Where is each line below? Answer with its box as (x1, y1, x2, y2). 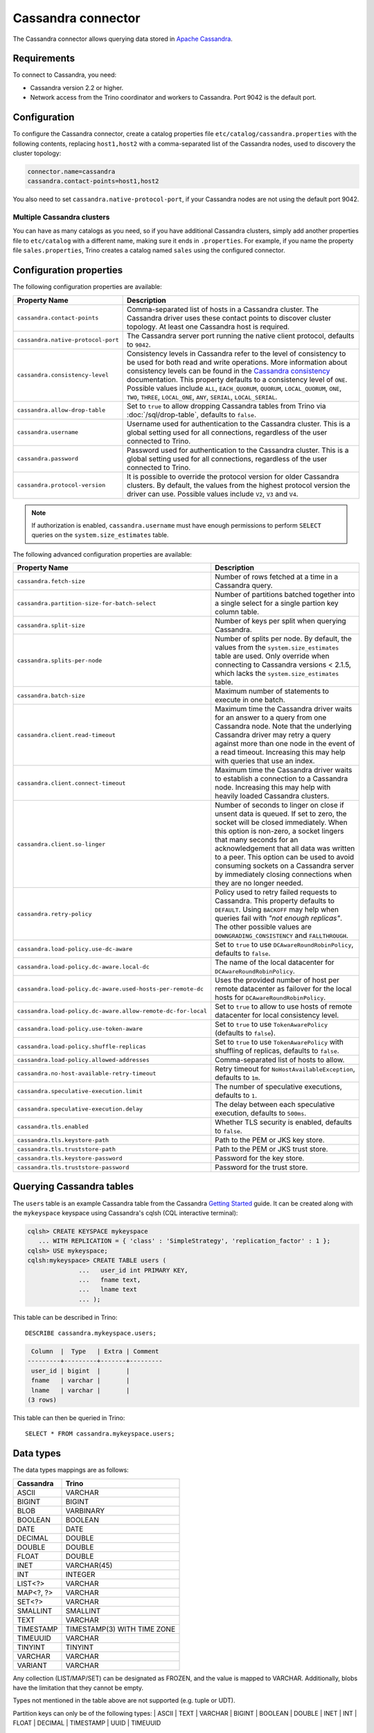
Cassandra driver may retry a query (215, 730, 331, 740)
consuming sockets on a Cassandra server (215, 861, 355, 871)
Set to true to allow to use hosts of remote (215, 1002, 353, 1011)
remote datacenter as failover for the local (215, 984, 352, 994)
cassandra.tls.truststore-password (17, 1163, 130, 1171)
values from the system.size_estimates (215, 643, 339, 652)
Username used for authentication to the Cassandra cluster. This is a (127, 419, 351, 428)
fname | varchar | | (31, 1377, 130, 1384)
